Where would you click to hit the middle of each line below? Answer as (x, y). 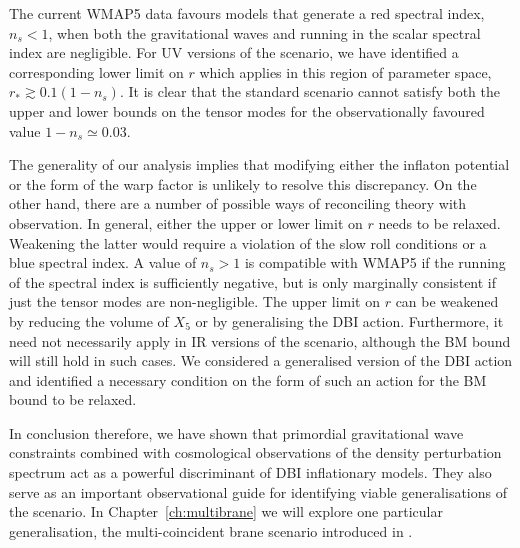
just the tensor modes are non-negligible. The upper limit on (194, 301)
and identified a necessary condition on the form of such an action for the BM (248, 379)
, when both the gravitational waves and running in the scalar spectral (264, 32)
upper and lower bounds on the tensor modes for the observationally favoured (247, 110)
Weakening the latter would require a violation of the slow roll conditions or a (248, 242)
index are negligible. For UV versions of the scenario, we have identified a (234, 52)
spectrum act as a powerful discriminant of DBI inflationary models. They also (250, 472)
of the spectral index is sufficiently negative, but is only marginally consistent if (253, 281)
